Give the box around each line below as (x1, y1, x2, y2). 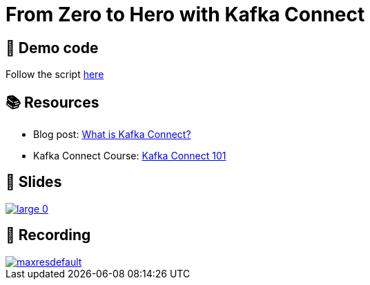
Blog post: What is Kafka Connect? (33, 128, 191, 141)
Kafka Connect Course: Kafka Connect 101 (33, 150, 226, 162)
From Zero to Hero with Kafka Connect (6, 3, 365, 26)
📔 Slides (6, 173, 62, 191)
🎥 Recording (6, 226, 91, 244)
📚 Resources (6, 93, 99, 111)
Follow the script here (6, 68, 104, 81)
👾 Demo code (6, 39, 99, 57)
